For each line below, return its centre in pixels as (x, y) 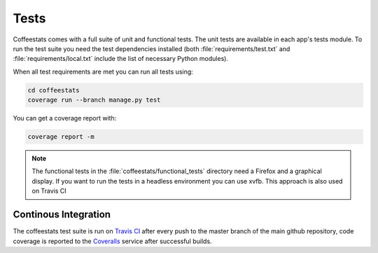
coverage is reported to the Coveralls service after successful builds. (113, 241)
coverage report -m (61, 137)
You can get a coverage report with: (65, 118)
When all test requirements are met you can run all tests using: (103, 71)
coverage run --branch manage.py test (94, 100)
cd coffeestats (54, 90)
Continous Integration (62, 215)
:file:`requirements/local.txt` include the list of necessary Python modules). (121, 59)
